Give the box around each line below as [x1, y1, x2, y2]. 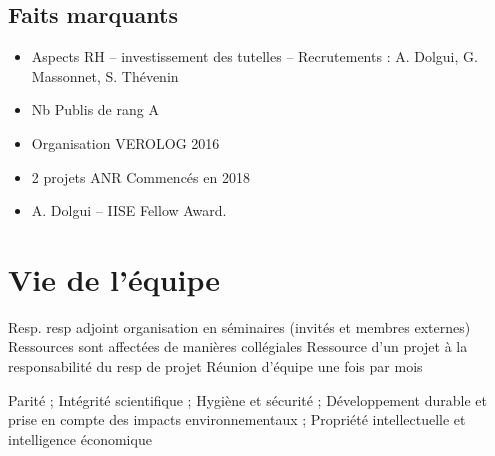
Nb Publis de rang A [31, 99, 159, 120]
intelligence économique [8, 428, 152, 449]
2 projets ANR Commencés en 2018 [31, 166, 250, 187]
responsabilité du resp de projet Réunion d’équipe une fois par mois [8, 356, 423, 377]
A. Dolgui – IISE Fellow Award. [31, 200, 227, 221]
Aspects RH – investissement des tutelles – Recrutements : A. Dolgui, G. [31, 46, 478, 67]
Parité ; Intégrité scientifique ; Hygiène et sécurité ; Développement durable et [8, 389, 487, 410]
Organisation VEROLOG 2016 [31, 132, 220, 153]
